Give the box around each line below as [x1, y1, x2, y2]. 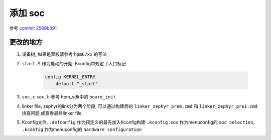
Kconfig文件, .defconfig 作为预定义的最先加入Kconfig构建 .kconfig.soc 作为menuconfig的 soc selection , [22, 119, 254, 125]
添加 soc [9, 8, 45, 19]
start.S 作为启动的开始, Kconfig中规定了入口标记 [22, 60, 126, 66]
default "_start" [55, 81, 98, 87]
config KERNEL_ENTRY [45, 74, 95, 80]
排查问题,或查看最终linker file [22, 110, 82, 116]
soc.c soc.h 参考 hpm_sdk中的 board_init [22, 94, 116, 100]
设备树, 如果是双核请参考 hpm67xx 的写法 [22, 51, 107, 57]
